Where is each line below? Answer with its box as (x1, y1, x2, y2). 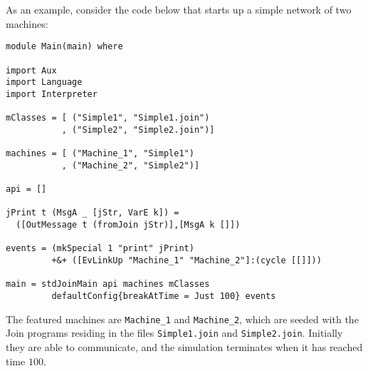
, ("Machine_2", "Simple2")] (61, 160, 200, 171)
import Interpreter (6, 88, 98, 99)
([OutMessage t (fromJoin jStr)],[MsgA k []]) (16, 220, 241, 230)
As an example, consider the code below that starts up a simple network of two (6, 2, 352, 16)
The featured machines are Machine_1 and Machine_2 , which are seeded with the (6, 311, 359, 326)
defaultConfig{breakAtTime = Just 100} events (51, 290, 276, 301)
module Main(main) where (6, 41, 123, 52)
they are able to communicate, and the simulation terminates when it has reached (6, 339, 363, 354)
